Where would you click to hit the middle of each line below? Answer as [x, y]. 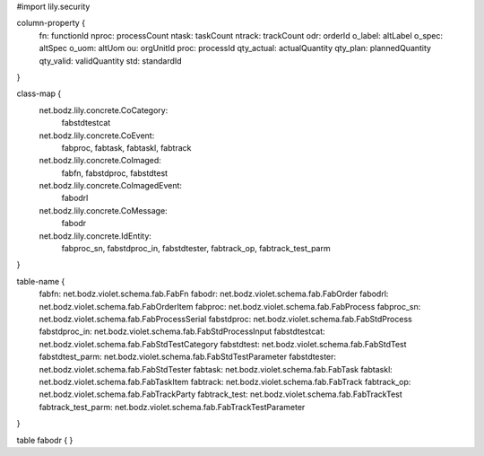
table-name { [41, 281]
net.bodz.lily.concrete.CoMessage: [103, 210]
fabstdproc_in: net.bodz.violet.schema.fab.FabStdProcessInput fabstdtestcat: [182, 331]
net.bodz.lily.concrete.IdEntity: [95, 236]
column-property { [51, 23]
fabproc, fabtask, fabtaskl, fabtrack [126, 147]
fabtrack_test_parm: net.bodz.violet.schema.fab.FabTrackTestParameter [172, 407]
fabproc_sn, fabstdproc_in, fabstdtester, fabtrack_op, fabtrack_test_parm [196, 249]
